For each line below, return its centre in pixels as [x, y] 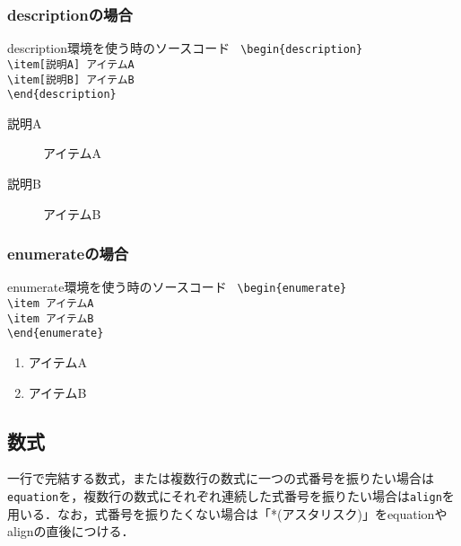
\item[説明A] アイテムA [71, 64]
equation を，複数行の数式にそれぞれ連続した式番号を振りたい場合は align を [231, 496]
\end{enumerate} [56, 334]
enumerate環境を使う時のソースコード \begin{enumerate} [177, 287]
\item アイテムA [51, 304]
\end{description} [62, 95]
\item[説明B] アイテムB [71, 79]
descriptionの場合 [70, 14]
